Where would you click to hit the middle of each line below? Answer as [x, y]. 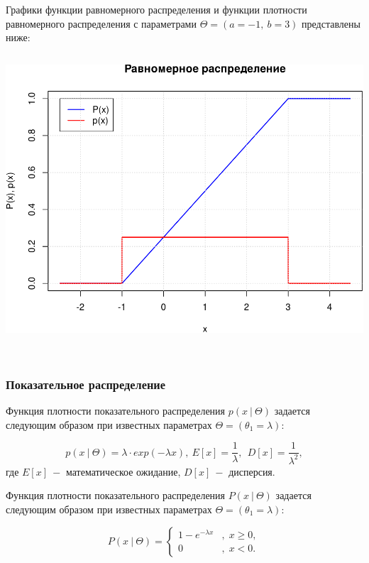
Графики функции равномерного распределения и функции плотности [156, 9]
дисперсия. [252, 471]
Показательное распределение [86, 384]
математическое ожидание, [123, 471]
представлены [331, 23]
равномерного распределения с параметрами [101, 23]
